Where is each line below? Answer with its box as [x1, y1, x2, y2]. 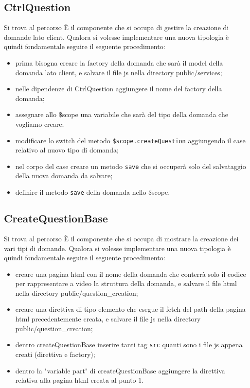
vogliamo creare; [15, 118, 64, 129]
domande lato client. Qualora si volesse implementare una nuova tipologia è [4, 32, 229, 42]
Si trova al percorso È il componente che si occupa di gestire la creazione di [4, 22, 229, 33]
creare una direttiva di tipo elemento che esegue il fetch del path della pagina [15, 304, 246, 314]
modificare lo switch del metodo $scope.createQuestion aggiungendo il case [15, 135, 246, 145]
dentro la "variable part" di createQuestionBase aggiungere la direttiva [15, 365, 225, 375]
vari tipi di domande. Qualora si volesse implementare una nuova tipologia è [4, 243, 231, 253]
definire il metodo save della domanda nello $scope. [15, 187, 170, 197]
